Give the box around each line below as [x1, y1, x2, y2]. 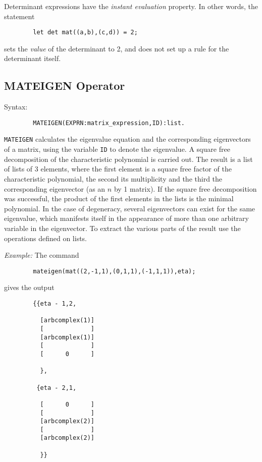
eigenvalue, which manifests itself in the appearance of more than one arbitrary [4, 213, 249, 223]
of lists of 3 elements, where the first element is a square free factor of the [4, 163, 232, 174]
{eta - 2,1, [36, 384, 77, 391]
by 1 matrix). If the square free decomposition [114, 183, 257, 194]
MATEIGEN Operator [4, 78, 125, 93]
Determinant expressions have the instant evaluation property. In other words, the [4, 1, 258, 11]
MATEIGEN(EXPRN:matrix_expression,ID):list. [33, 119, 185, 127]
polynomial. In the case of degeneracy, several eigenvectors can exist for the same [4, 203, 255, 213]
